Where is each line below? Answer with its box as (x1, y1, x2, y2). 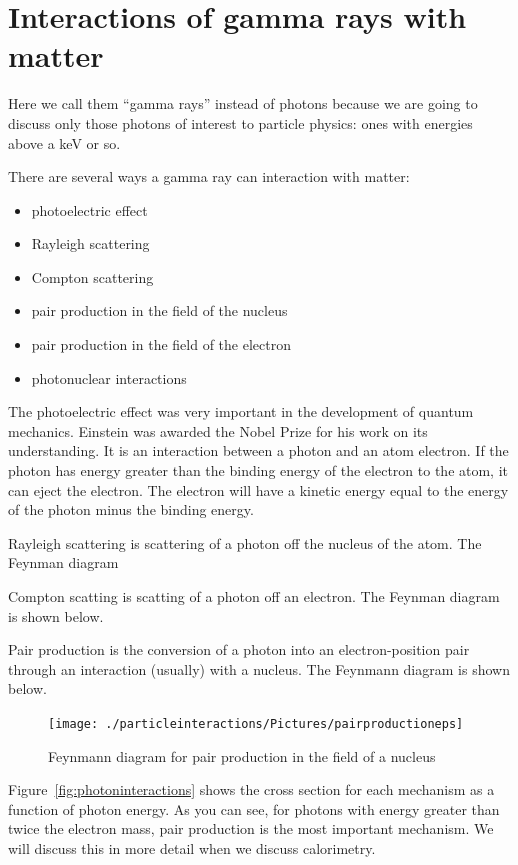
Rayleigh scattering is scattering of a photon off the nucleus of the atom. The (8, 532, 482, 553)
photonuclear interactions (31, 367, 187, 388)
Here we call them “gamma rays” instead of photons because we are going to (8, 93, 478, 114)
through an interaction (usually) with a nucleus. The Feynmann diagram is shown (8, 658, 510, 679)
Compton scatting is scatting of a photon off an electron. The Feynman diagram (8, 586, 500, 606)
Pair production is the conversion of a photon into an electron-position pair (8, 639, 470, 660)
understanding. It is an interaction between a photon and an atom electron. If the (8, 440, 509, 461)
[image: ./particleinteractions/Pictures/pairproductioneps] (48, 716, 464, 731)
